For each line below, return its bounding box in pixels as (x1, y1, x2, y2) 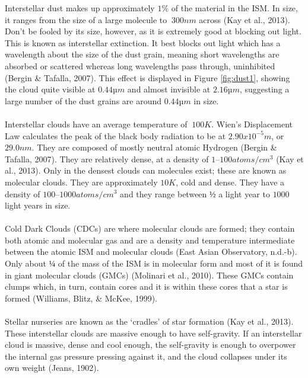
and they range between (120, 187, 207, 200)
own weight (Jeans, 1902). (5, 361, 99, 374)
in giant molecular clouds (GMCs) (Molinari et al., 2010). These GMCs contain (5, 268, 294, 281)
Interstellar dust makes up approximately (5, 2, 155, 14)
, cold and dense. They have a (176, 175, 285, 188)
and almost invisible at (127, 83, 211, 95)
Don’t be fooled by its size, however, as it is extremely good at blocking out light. (5, 25, 301, 37)
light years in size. (5, 199, 71, 212)
